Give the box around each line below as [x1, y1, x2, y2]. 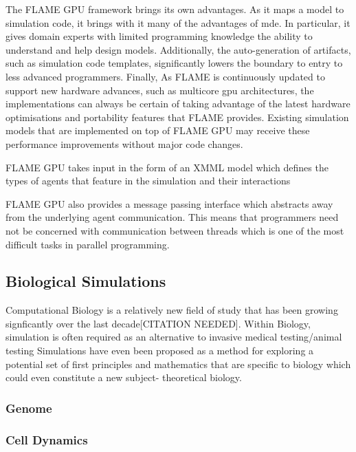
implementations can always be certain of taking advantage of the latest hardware [5, 96, 351, 111]
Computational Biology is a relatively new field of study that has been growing [5, 303, 338, 317]
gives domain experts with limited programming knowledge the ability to [5, 29, 313, 43]
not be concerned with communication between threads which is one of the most [5, 223, 344, 237]
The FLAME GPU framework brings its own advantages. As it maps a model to [5, 2, 344, 16]
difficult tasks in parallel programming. [5, 237, 170, 251]
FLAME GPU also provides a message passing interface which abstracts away [5, 196, 333, 211]
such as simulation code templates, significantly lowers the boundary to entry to [5, 56, 343, 70]
